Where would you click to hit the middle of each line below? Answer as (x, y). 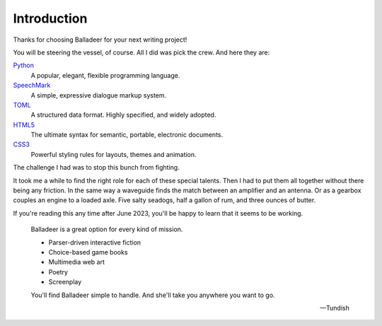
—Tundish (334, 308)
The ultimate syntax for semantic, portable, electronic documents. (127, 135)
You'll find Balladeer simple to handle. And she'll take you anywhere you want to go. (153, 295)
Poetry (58, 272)
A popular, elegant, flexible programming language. (105, 75)
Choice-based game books (88, 252)
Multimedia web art (77, 262)
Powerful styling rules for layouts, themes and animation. (114, 154)
